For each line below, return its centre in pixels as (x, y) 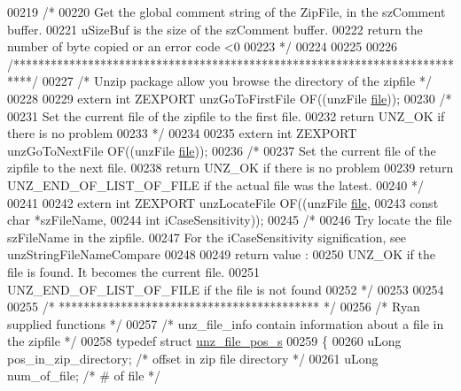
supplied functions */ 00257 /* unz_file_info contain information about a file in (226, 323)
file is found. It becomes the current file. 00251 (133, 271)
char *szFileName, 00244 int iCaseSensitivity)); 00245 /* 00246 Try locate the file (230, 220)
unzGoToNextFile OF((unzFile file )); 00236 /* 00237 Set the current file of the (222, 150)
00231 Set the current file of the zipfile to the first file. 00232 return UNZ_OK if (226, 115)
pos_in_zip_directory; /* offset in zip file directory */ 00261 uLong (193, 358)
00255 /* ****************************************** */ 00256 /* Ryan (214, 307)
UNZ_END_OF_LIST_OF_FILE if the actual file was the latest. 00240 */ (215, 184)
